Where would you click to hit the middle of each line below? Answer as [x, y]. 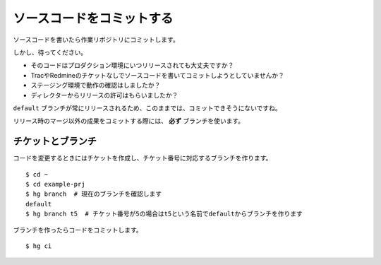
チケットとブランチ [55, 141]
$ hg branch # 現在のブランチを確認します [94, 194]
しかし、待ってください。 [50, 52]
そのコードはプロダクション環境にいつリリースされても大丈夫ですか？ [132, 65]
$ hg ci [39, 246]
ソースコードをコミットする [93, 18]
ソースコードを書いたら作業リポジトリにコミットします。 [96, 40]
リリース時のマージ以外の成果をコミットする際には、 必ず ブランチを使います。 [129, 121]
